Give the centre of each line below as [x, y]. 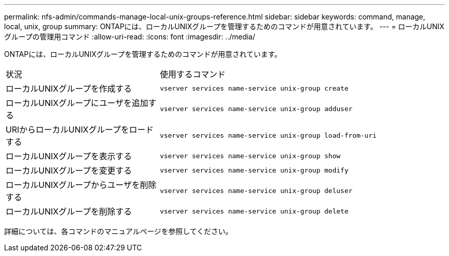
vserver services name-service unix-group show [250, 156]
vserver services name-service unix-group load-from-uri [268, 135]
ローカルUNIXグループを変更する [69, 170]
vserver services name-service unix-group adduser [256, 109]
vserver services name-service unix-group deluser [256, 190]
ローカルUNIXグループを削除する [69, 211]
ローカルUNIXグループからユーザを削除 [81, 185]
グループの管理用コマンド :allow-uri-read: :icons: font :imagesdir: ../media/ [130, 37]
